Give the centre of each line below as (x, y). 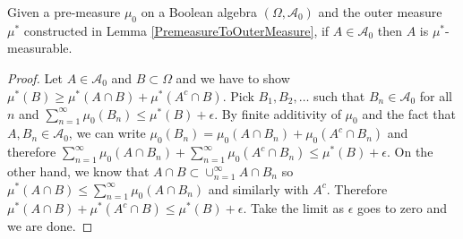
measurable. (40, 48)
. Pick (238, 95)
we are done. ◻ (50, 226)
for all (436, 95)
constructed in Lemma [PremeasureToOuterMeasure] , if (176, 30)
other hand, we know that (78, 171)
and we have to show (233, 77)
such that (339, 95)
